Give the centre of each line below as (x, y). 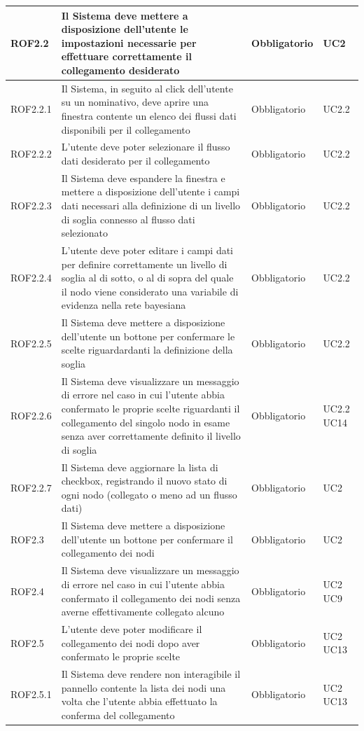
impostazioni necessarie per (129, 42)
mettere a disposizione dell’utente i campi (150, 192)
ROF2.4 (27, 591)
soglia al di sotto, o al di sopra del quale (147, 278)
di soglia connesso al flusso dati (128, 219)
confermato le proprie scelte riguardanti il (150, 409)
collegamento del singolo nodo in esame (146, 422)
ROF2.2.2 (31, 154)
